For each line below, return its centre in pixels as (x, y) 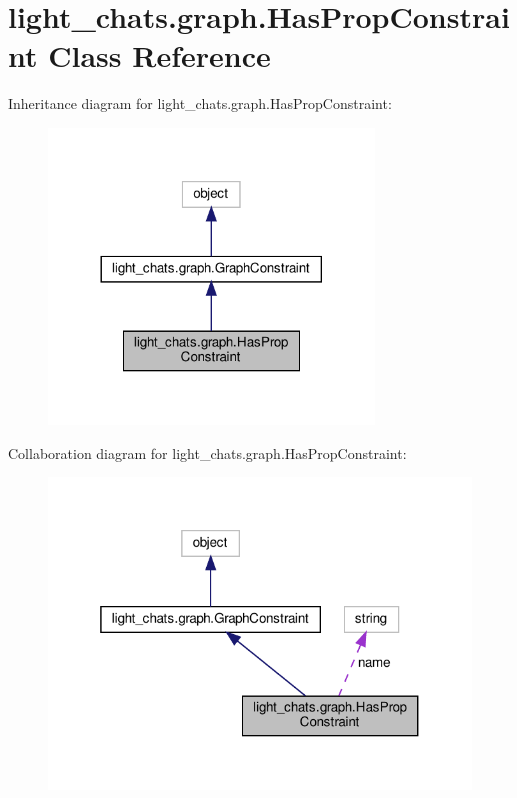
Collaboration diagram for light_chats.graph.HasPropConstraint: (207, 452)
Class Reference (159, 55)
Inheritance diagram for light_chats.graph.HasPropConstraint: (200, 103)
